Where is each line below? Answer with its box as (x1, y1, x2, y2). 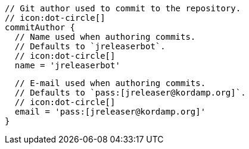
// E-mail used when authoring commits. (14, 78, 206, 88)
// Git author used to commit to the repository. (5, 4, 241, 13)
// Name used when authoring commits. (14, 32, 196, 42)
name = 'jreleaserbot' (14, 61, 120, 70)
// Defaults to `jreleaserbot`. (14, 42, 166, 51)
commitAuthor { (5, 23, 76, 32)
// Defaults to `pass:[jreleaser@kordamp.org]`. (14, 88, 246, 97)
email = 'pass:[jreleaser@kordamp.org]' (14, 107, 206, 116)
